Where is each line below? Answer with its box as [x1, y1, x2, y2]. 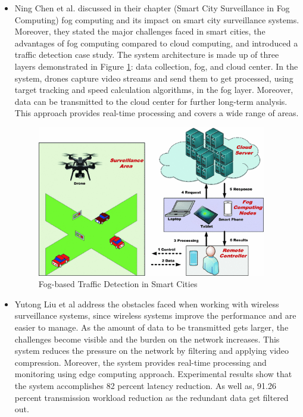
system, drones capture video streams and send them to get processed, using [14, 71, 293, 84]
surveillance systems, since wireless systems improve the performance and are [14, 309, 296, 322]
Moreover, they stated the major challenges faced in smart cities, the [14, 25, 265, 38]
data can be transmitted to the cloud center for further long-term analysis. [14, 95, 288, 107]
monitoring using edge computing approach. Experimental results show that [14, 368, 292, 380]
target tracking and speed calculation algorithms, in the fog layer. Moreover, [14, 83, 293, 96]
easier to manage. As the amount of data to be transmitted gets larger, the [14, 321, 289, 334]
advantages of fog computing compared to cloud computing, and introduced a [14, 36, 298, 49]
